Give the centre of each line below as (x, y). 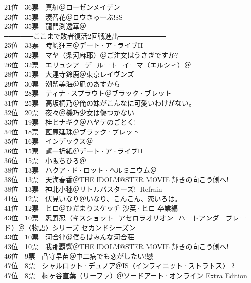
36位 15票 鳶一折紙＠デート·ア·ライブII (74, 150)
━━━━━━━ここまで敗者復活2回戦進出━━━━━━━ (85, 35)
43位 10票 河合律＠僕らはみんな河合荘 (69, 237)
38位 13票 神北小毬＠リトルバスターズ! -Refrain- (85, 189)
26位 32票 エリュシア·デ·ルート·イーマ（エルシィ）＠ (98, 64)
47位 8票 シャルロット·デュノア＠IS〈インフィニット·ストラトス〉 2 (120, 266)
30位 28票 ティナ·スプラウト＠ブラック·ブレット (88, 93)
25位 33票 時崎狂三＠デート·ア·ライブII (74, 45)
